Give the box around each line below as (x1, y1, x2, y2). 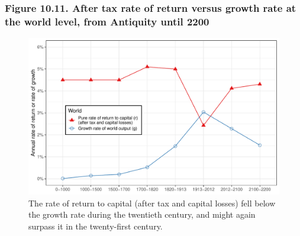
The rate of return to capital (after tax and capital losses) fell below (28, 196, 276, 209)
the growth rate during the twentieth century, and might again (28, 208, 256, 221)
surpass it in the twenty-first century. (28, 219, 163, 232)
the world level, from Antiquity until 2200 (5, 14, 209, 28)
